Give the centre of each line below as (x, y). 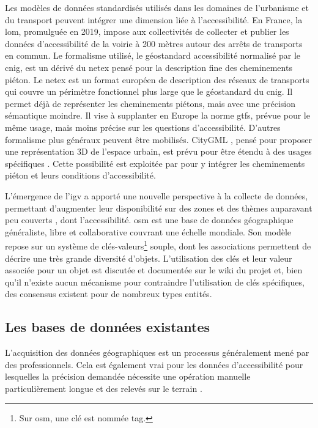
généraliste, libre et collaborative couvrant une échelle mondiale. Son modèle (148, 231)
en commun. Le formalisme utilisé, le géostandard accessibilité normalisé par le (153, 55)
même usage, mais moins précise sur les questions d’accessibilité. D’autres (143, 127)
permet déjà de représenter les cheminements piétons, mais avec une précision (150, 103)
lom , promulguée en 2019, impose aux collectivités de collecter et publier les (147, 31)
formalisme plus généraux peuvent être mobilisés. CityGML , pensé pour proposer (158, 139)
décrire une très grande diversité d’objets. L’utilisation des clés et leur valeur (149, 258)
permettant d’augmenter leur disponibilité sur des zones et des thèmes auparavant (159, 208)
